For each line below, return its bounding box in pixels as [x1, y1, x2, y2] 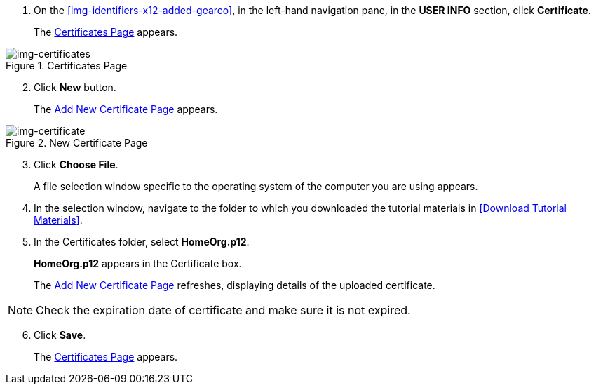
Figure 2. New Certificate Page [6, 137, 148, 149]
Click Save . [34, 329, 86, 341]
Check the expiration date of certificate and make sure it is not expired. [36, 303, 411, 317]
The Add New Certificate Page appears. [34, 103, 218, 115]
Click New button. [34, 81, 116, 93]
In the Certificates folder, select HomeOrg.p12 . [34, 236, 250, 248]
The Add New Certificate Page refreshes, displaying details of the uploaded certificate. [34, 279, 435, 291]
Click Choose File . [34, 159, 118, 170]
